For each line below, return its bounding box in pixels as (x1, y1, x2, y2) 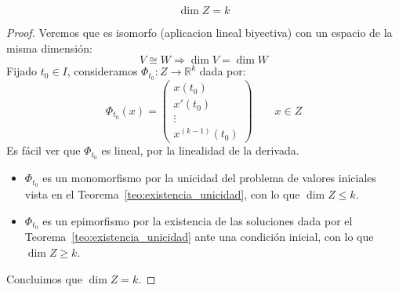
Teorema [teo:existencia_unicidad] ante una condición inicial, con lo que (24, 228, 374, 245)
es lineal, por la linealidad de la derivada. (101, 142, 299, 159)
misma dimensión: (6, 39, 92, 56)
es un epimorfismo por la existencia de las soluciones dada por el (42, 212, 353, 228)
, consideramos (67, 63, 138, 79)
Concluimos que (6, 270, 82, 287)
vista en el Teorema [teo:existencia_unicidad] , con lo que (24, 185, 300, 202)
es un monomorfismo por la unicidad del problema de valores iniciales (42, 170, 377, 186)
